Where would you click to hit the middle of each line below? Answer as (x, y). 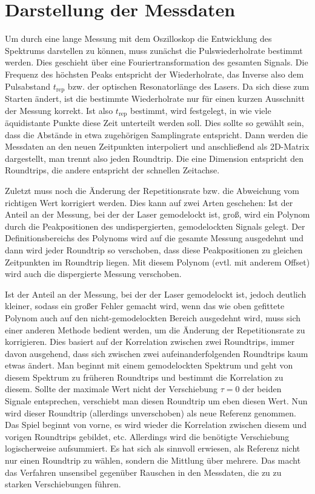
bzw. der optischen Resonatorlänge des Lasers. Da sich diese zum (188, 86)
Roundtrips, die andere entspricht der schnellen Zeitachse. (112, 170)
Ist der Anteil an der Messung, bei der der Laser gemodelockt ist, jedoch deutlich (156, 294)
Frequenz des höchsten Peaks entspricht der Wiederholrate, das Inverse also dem (154, 74)
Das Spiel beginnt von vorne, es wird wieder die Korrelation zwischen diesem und (156, 425)
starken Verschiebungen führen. (63, 484)
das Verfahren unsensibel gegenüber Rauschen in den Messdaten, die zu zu (143, 472)
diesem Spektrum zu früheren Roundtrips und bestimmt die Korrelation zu (144, 377)
